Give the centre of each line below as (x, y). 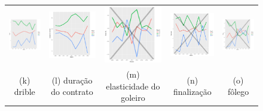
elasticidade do (133, 86)
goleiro (133, 98)
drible (25, 92)
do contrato (72, 92)
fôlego (238, 92)
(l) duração (72, 80)
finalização (192, 92)
